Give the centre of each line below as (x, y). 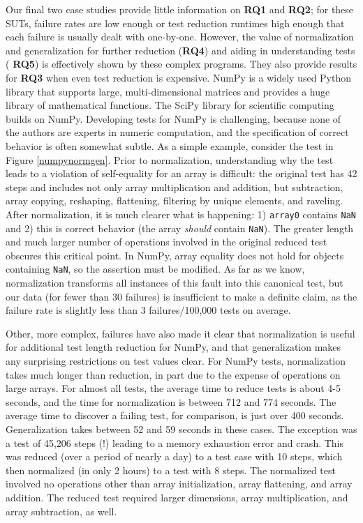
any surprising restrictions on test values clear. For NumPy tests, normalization (176, 361)
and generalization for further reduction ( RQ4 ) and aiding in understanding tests (180, 50)
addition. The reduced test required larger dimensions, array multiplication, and (177, 497)
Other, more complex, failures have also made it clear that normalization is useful (180, 333)
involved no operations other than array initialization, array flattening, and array (179, 484)
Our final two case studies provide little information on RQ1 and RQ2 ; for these (180, 9)
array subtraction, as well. (61, 511)
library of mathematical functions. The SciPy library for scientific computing (170, 105)
